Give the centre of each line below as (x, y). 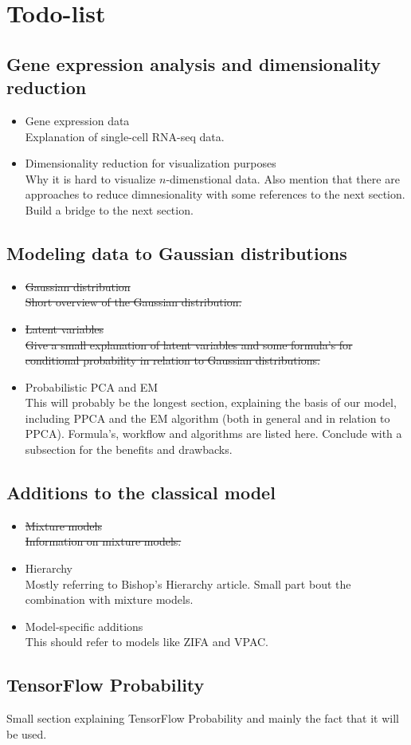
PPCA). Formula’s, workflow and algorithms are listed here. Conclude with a (213, 434)
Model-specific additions (84, 626)
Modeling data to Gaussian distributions (177, 252)
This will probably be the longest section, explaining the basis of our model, (211, 402)
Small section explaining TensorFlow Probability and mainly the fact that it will (203, 718)
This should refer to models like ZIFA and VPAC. (147, 642)
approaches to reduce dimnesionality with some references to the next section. (215, 194)
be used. (27, 733)
